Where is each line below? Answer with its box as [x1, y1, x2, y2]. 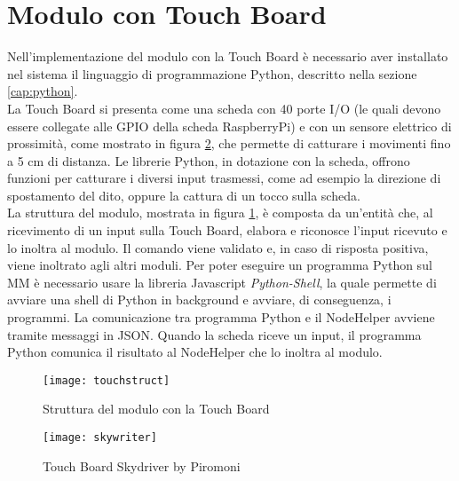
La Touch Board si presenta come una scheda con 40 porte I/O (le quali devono [7, 99, 441, 117]
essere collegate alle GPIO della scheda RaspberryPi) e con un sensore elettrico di [7, 116, 452, 135]
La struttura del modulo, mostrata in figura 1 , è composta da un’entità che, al [7, 203, 433, 222]
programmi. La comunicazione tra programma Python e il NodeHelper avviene [7, 308, 435, 327]
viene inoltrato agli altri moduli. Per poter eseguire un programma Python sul [7, 256, 432, 274]
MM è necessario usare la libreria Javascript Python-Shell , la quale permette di [7, 272, 437, 291]
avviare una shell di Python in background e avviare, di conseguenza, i [7, 290, 392, 309]
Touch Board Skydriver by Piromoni [43, 456, 241, 475]
